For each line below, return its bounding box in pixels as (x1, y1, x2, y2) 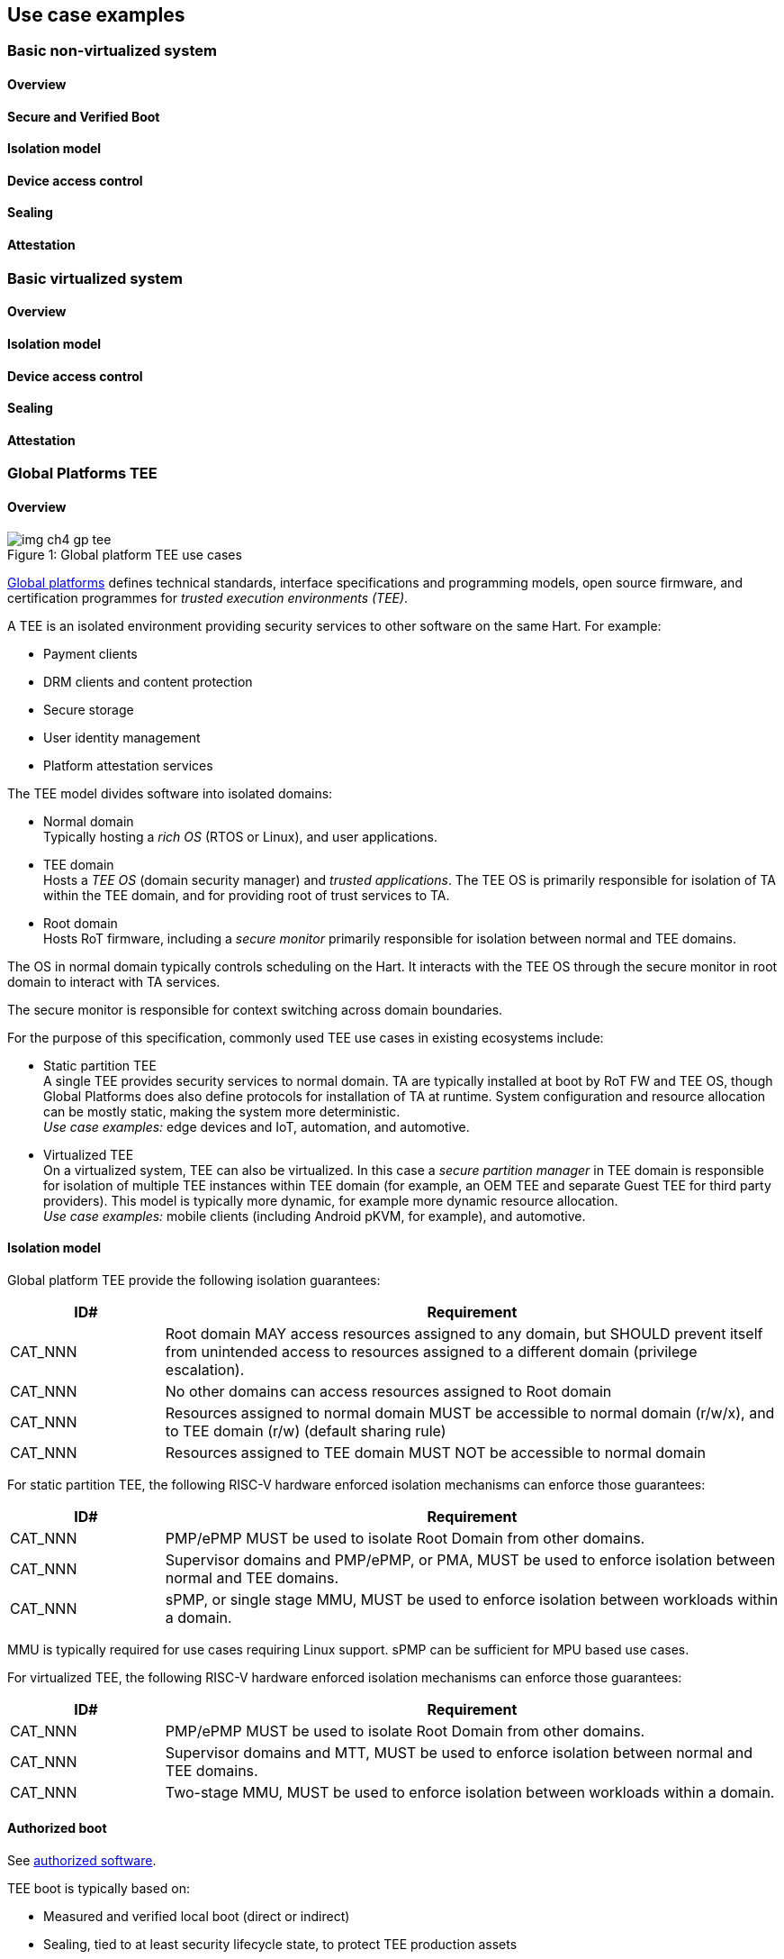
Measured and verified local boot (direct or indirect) (43, 1909, 350, 1924)
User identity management (43, 729, 201, 745)
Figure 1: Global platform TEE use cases (7, 546, 242, 562)
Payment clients (43, 645, 138, 661)
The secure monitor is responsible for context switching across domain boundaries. (7, 1001, 503, 1017)
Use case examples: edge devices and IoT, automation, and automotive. (43, 1118, 470, 1134)
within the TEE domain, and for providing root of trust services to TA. (43, 887, 450, 903)
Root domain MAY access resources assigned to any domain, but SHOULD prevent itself (165, 1324, 763, 1343)
